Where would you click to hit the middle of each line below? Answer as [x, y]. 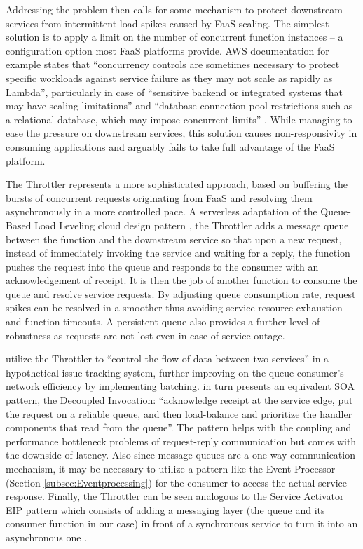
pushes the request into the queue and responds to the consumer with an [162, 266]
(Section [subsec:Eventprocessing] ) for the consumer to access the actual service [177, 482]
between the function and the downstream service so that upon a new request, [174, 239]
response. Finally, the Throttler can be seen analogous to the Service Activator [175, 496]
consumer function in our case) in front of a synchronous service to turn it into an [182, 523]
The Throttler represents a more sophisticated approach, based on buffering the [177, 184]
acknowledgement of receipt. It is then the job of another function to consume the [181, 280]
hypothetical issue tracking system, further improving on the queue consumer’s [175, 372]
